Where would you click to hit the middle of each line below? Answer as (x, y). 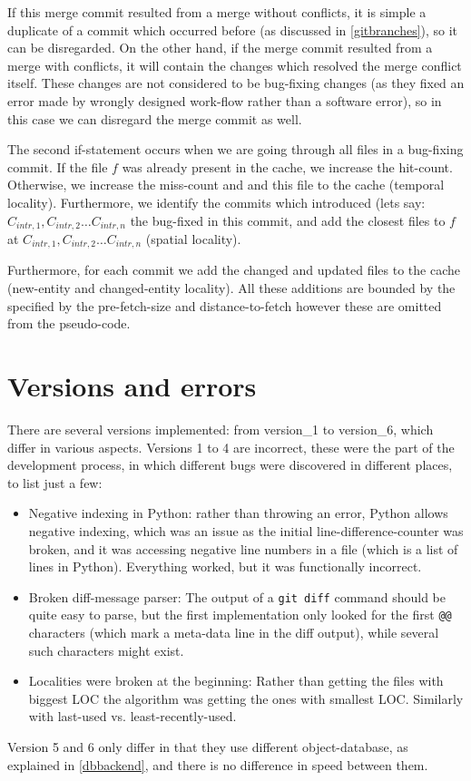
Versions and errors (132, 386)
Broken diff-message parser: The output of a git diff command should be (237, 596)
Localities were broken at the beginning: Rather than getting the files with (236, 681)
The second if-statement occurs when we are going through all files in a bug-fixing (235, 149)
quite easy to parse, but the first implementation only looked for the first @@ (240, 615)
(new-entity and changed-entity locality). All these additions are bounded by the (231, 288)
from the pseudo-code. (69, 323)
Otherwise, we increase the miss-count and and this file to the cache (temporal (226, 185)
